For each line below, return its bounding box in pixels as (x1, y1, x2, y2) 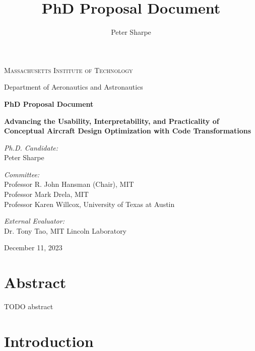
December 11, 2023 (4, 242, 62, 253)
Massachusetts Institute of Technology (4, 64, 133, 75)
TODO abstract (4, 301, 53, 312)
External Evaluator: (4, 216, 65, 226)
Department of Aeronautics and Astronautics (4, 82, 143, 92)
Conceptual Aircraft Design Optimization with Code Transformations (4, 125, 251, 136)
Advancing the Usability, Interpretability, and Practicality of (4, 115, 219, 126)
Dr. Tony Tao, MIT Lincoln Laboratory (4, 225, 127, 236)
